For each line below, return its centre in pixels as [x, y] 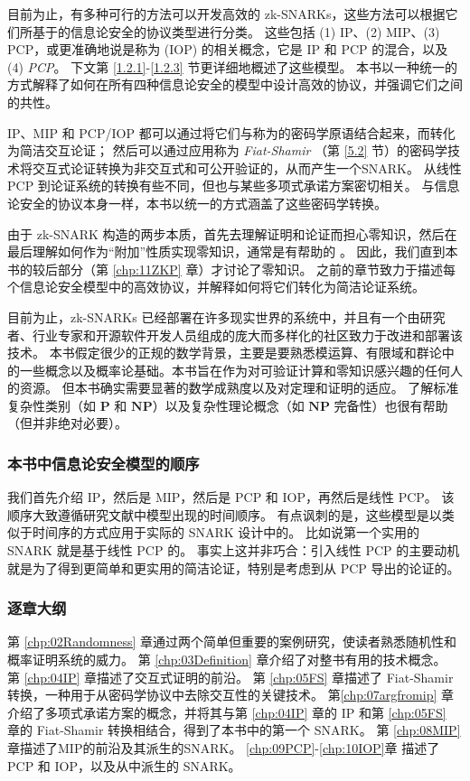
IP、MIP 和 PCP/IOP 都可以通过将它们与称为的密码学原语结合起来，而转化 [231, 132]
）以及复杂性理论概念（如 [228, 405]
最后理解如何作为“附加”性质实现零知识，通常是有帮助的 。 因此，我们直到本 [233, 251]
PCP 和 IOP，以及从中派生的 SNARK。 [124, 765]
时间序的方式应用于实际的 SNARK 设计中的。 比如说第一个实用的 [226, 532]
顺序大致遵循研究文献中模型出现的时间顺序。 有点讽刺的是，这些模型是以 [225, 514]
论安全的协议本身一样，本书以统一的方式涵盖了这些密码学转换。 [197, 203]
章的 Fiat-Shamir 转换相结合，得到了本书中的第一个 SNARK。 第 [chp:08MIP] [234, 730]
